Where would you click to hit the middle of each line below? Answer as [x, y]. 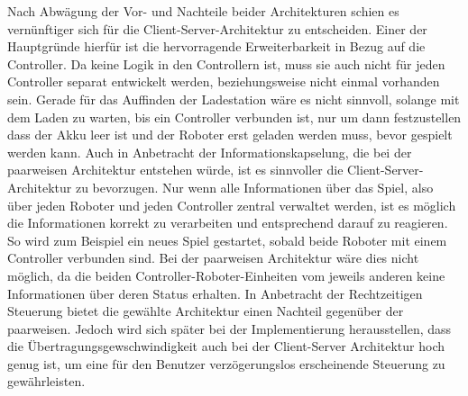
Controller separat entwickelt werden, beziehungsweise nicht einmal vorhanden [224, 81]
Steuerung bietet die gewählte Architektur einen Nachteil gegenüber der [206, 311]
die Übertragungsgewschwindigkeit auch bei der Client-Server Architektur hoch [226, 346]
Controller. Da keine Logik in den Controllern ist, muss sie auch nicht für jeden [226, 63]
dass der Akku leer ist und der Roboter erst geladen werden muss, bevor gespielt [230, 135]
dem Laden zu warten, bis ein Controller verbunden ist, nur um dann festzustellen [234, 117]
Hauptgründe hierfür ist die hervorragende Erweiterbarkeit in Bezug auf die [216, 46]
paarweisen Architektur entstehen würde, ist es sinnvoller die [175, 170]
